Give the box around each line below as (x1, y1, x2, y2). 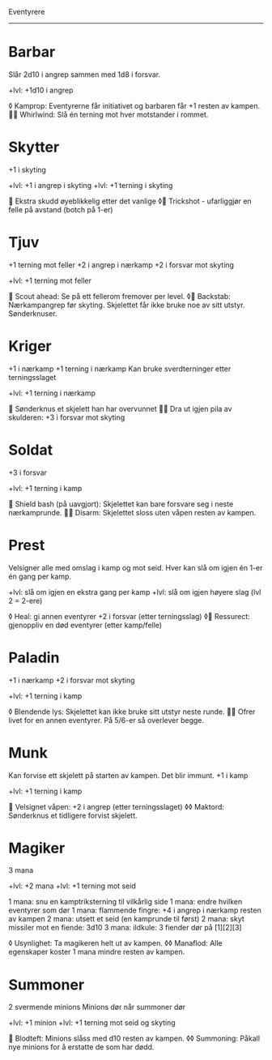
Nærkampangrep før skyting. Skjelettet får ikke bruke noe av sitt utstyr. (8, 300, 245, 310)
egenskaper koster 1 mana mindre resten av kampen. (8, 947, 185, 957)
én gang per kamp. (8, 571, 71, 581)
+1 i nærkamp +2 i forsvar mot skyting (8, 675, 135, 685)
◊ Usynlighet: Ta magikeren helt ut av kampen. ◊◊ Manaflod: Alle (8, 938, 223, 948)
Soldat (8, 441, 53, 459)
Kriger (8, 337, 53, 355)
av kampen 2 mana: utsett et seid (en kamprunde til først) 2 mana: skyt (8, 914, 244, 924)
